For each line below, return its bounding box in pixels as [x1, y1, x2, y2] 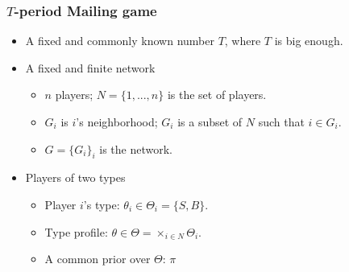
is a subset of [177, 113, 243, 130]
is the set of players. [167, 86, 267, 103]
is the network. [99, 140, 173, 157]
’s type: [83, 196, 120, 212]
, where [224, 32, 261, 49]
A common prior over [44, 250, 151, 267]
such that [258, 113, 305, 130]
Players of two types [25, 169, 126, 186]
